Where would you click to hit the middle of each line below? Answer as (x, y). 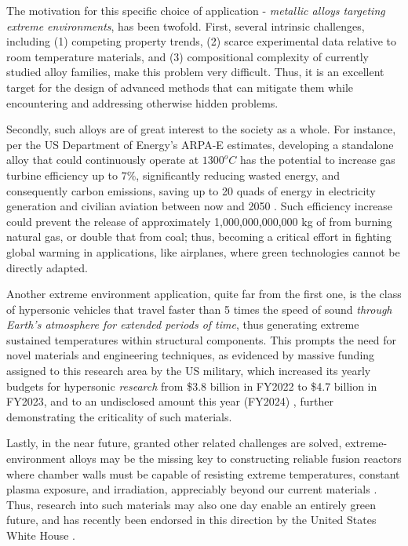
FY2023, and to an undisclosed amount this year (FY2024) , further (170, 401)
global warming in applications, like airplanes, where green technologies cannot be (203, 251)
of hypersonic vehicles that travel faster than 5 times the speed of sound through (199, 309)
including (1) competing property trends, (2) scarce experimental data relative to (202, 41)
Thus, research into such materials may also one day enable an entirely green (191, 504)
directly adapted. (47, 267)
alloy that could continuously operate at (103, 160)
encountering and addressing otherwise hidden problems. (142, 102)
